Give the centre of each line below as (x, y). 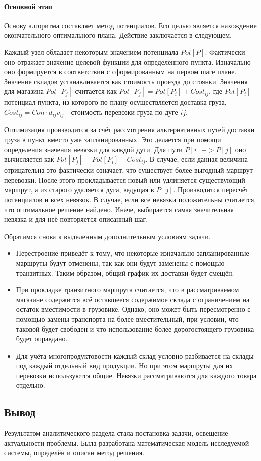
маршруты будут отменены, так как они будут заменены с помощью (120, 262)
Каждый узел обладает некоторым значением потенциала (91, 51)
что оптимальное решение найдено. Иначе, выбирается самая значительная (119, 209)
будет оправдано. (42, 339)
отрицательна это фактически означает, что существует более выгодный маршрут (128, 170)
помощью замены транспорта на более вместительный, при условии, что (127, 319)
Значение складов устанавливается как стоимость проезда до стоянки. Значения (126, 81)
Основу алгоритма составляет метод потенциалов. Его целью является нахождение (130, 25)
